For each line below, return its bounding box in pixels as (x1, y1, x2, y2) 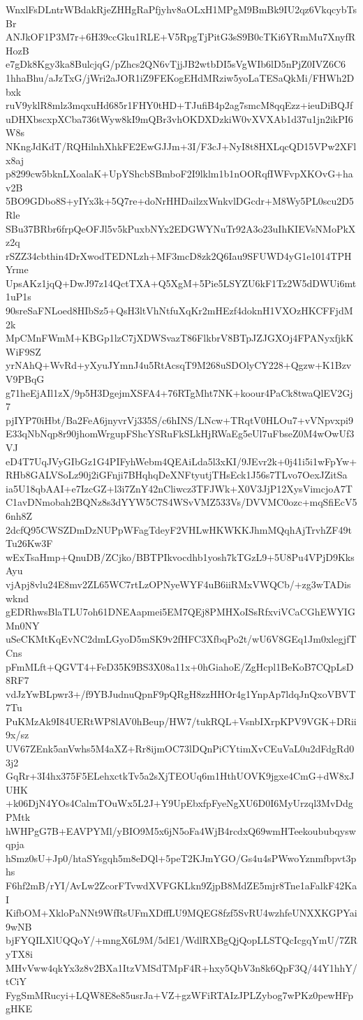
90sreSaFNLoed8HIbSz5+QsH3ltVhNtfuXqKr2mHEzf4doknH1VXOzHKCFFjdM (6, 303, 353, 318)
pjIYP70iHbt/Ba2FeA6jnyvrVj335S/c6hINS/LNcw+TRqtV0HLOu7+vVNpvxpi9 (6, 412, 353, 427)
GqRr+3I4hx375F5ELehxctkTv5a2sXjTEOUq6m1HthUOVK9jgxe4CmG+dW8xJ (6, 768, 355, 783)
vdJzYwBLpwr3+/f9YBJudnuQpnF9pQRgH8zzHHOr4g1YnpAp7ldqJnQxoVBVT (6, 686, 356, 701)
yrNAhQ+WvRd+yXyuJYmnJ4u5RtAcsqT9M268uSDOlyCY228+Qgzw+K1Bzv (6, 358, 352, 372)
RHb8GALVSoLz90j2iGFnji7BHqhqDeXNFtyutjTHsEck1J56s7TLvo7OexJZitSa (6, 467, 348, 482)
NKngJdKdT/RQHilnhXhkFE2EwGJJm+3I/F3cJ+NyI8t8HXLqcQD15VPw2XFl (6, 138, 357, 153)
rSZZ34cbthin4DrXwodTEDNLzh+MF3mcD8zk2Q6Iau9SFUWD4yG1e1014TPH (6, 248, 352, 263)
